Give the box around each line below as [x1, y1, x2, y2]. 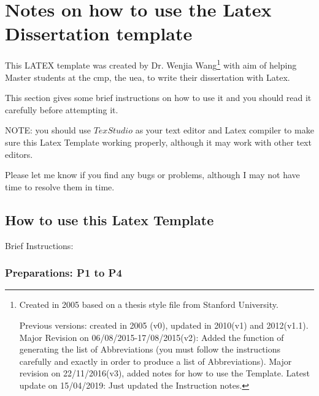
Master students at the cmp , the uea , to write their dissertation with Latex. [5, 70, 290, 83]
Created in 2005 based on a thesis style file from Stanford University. [19, 298, 279, 311]
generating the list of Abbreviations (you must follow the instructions [19, 343, 280, 356]
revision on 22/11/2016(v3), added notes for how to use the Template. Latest [19, 367, 310, 379]
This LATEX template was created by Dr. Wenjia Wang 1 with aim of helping [5, 57, 297, 71]
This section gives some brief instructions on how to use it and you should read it [5, 91, 312, 104]
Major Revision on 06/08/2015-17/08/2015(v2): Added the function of [19, 331, 284, 343]
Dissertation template [5, 21, 193, 46]
